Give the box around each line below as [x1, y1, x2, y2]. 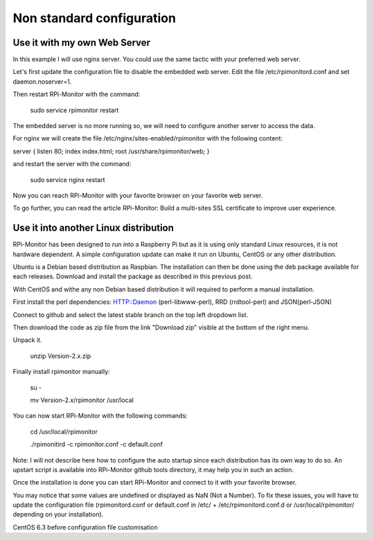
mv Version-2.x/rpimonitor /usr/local [30, 395, 134, 404]
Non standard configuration [12, 10, 177, 26]
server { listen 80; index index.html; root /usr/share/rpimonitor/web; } [12, 147, 210, 155]
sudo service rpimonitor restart [30, 106, 119, 114]
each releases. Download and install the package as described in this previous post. [12, 272, 253, 280]
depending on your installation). [12, 510, 104, 519]
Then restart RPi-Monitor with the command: [12, 90, 141, 98]
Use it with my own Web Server [12, 37, 151, 48]
